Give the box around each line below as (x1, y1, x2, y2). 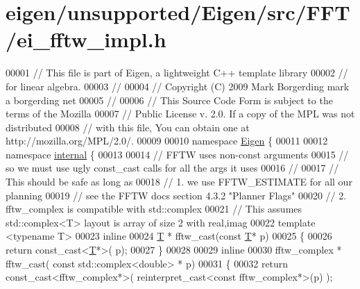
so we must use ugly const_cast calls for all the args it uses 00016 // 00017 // (6, 160, 339, 175)
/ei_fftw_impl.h (6, 25, 166, 53)
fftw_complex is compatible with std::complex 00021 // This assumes (6, 201, 302, 216)
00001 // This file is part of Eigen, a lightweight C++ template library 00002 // (6, 65, 348, 80)
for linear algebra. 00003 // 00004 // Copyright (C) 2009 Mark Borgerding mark (6, 79, 350, 93)
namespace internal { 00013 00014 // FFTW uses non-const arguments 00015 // (6, 147, 349, 161)
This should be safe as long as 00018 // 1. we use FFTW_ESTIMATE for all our (6, 174, 352, 189)
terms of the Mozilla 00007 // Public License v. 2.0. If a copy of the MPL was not (6, 106, 355, 121)
